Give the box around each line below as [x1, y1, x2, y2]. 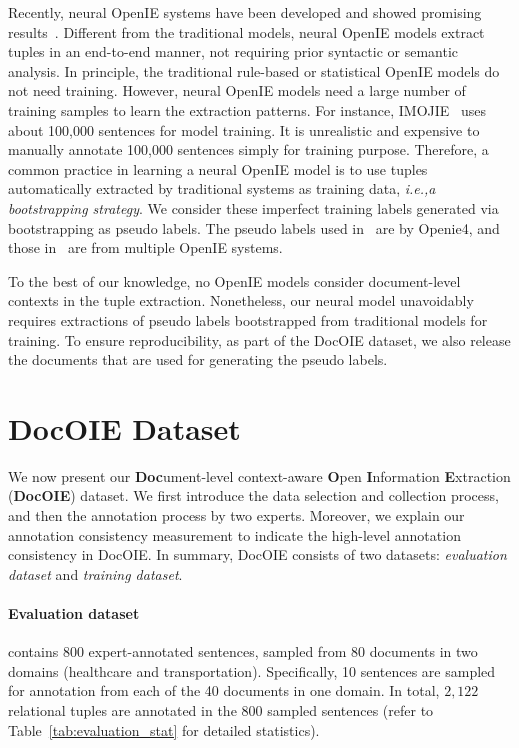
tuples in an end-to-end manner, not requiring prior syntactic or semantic [8, 41, 459, 62]
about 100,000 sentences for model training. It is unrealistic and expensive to [8, 119, 480, 140]
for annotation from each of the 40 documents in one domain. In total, [8, 680, 440, 701]
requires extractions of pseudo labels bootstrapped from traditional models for [8, 309, 488, 330]
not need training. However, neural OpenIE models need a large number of [8, 80, 466, 101]
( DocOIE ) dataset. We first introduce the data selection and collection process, [8, 485, 499, 506]
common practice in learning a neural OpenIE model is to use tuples [8, 158, 428, 179]
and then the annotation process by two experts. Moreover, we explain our [8, 505, 465, 525]
